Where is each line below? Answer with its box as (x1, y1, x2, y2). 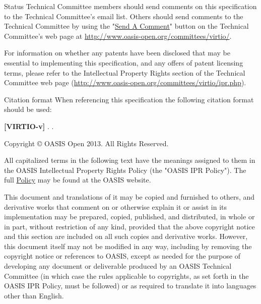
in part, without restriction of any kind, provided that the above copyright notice (4, 221, 255, 231)
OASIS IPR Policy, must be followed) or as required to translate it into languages (4, 280, 256, 291)
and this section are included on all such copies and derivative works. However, (4, 231, 248, 241)
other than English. (4, 290, 64, 300)
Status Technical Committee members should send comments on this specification (4, 1, 257, 11)
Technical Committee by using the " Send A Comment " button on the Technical (4, 21, 249, 31)
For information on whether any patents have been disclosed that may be (4, 47, 230, 58)
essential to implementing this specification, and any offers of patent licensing (4, 57, 243, 68)
